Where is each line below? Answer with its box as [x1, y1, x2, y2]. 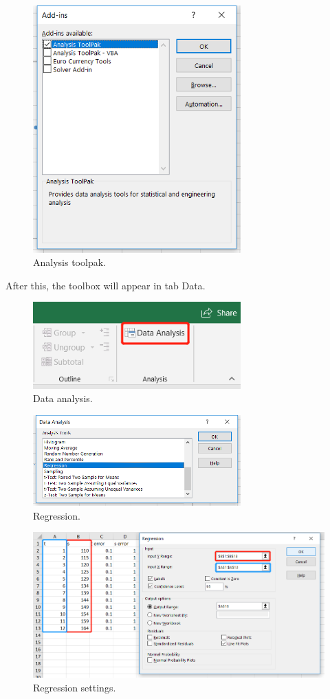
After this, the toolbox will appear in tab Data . [5, 278, 206, 292]
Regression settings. [33, 680, 116, 694]
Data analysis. [33, 391, 93, 406]
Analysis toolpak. [33, 255, 106, 269]
